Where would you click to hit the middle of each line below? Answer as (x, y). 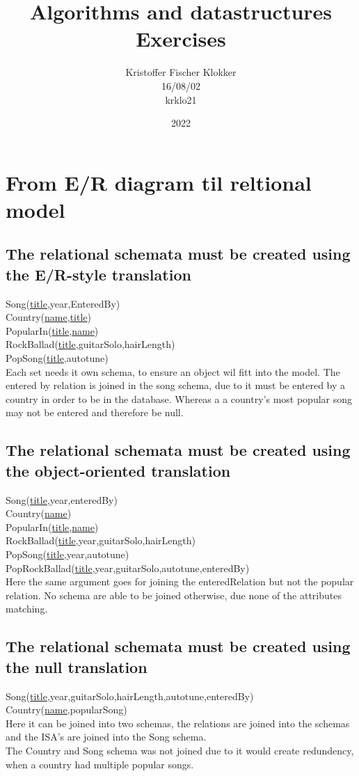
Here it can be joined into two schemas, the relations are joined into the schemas (178, 723)
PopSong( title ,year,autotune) (67, 554)
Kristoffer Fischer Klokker (181, 72)
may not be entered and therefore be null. (95, 412)
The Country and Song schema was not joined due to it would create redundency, (180, 750)
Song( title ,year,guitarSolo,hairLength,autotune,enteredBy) (130, 696)
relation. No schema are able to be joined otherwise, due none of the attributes (174, 595)
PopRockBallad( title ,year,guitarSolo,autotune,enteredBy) (128, 568)
